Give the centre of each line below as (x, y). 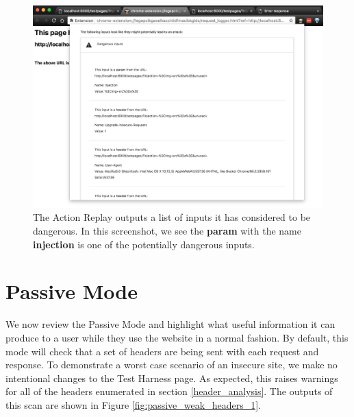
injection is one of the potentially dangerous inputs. (144, 244)
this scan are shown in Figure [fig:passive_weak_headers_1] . (133, 404)
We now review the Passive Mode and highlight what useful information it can (170, 324)
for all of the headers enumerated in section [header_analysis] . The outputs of (169, 391)
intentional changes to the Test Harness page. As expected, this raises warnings (172, 378)
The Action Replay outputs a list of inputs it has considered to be (172, 217)
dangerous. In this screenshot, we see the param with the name (167, 230)
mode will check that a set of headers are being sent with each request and (162, 351)
